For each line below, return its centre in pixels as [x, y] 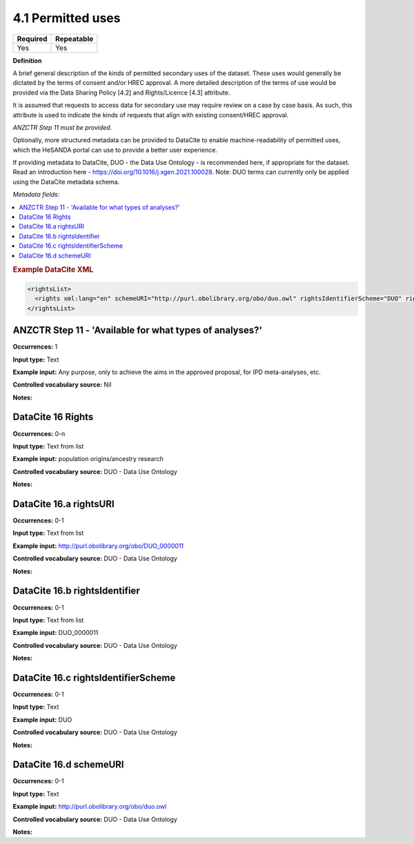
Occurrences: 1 [35, 347]
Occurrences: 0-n [39, 433]
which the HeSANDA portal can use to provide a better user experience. [115, 150]
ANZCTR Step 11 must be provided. [62, 127]
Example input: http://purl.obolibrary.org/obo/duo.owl [90, 807]
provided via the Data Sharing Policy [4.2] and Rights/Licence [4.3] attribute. [121, 92]
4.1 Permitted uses [67, 18]
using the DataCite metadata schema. [66, 181]
